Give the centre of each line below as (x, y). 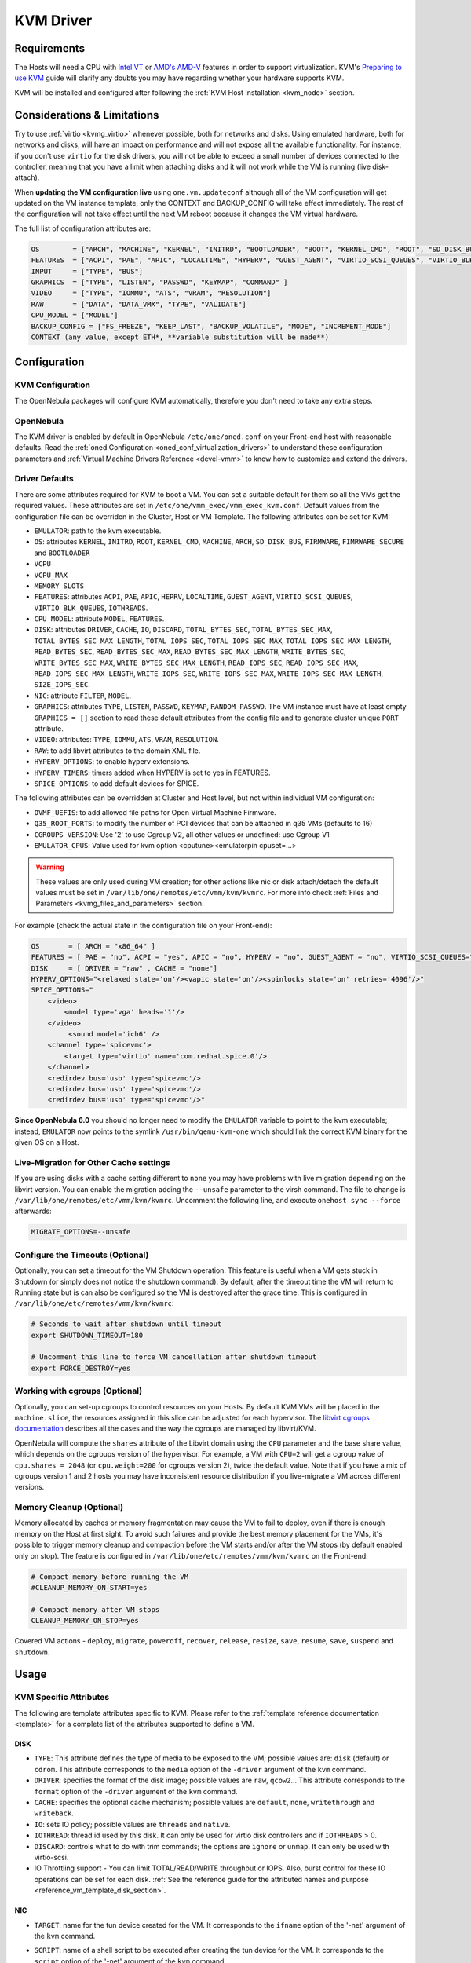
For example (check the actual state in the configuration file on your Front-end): (143, 925)
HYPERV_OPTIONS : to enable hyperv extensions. (112, 762)
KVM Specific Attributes (62, 1698)
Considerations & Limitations (87, 115)
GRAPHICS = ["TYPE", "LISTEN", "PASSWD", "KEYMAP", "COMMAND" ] (159, 282)
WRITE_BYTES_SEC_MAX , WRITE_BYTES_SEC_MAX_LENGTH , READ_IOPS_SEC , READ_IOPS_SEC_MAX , (196, 663)
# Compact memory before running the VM (110, 1577)
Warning (50, 867)
